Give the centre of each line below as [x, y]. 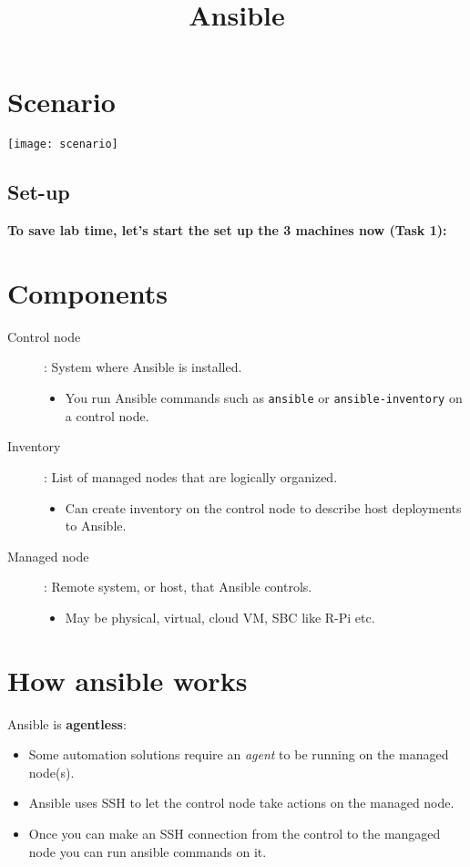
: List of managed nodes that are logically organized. [191, 476]
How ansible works [128, 680]
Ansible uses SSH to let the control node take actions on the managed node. [241, 803]
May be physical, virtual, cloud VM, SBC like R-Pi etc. [220, 617]
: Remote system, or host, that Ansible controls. [178, 587]
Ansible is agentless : [67, 723]
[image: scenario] [63, 144]
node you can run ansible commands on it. [148, 851]
